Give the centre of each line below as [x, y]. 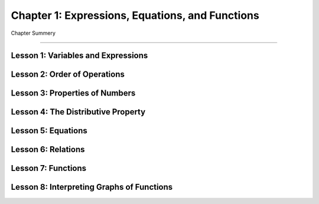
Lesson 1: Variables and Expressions [79, 56]
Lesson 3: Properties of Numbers [73, 93]
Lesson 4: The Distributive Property [78, 112]
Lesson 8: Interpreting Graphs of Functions [92, 187]
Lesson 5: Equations [49, 131]
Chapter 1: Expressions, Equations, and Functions [135, 15]
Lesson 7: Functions [49, 168]
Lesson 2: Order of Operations [68, 75]
